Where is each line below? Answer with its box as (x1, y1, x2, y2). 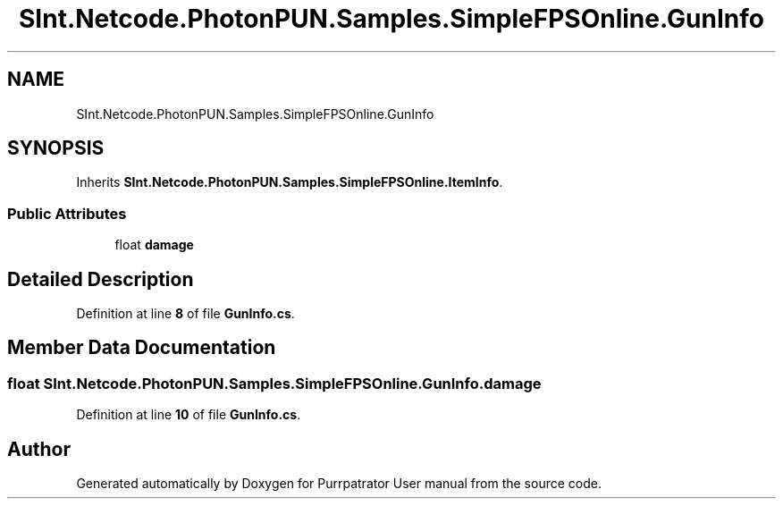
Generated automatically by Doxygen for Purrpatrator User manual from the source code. (76, 476, 602, 492)
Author (7, 437, 71, 460)
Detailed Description (7, 267, 194, 291)
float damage (114, 237, 194, 253)
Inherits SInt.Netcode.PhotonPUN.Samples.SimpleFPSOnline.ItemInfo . (76, 174, 503, 190)
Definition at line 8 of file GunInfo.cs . (76, 306, 295, 322)
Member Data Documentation (7, 336, 276, 359)
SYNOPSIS (7, 137, 105, 160)
